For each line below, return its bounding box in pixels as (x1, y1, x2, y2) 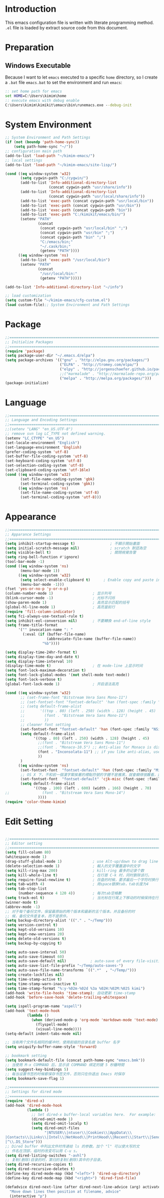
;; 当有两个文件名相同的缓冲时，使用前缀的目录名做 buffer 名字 (5, 1040, 121, 1045)
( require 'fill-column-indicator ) (5, 609, 76, 614)
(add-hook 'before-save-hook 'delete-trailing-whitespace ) (5, 995, 128, 1000)
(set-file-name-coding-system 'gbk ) (20, 476, 95, 482)
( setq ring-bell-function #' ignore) (5, 555, 80, 560)
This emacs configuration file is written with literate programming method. (5, 20, 154, 25)
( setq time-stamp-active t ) (5, 977, 62, 982)
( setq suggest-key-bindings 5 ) (5, 1067, 69, 1072)
